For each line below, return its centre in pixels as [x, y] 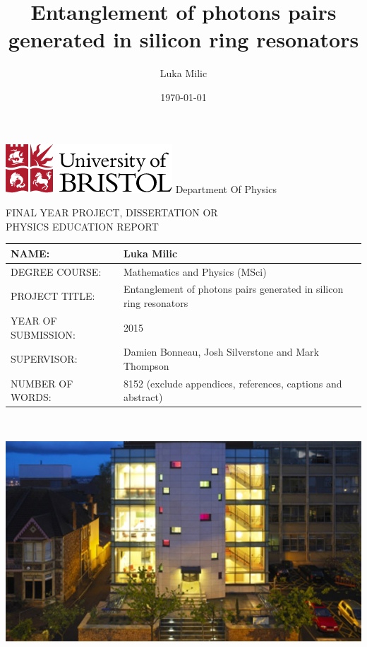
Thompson [146, 365]
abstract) [143, 397]
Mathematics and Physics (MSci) [195, 271]
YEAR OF [34, 320]
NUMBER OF [42, 383]
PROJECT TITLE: [53, 296]
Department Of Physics [226, 188]
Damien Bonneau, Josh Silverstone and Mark [221, 352]
